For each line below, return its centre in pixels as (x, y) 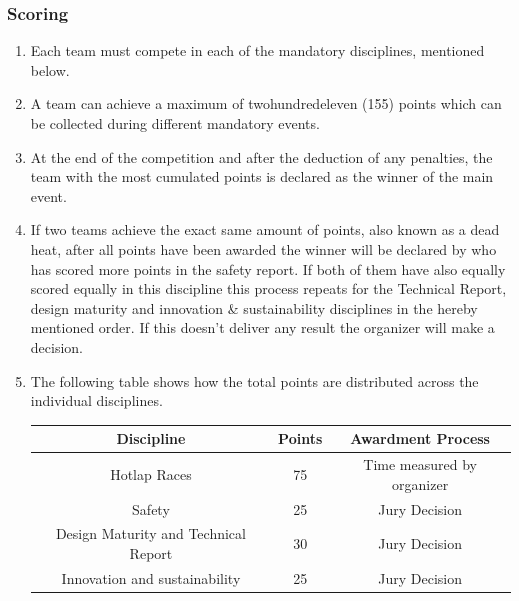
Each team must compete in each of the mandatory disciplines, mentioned (257, 50)
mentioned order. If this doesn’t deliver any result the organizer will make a (262, 327)
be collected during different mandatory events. (175, 123)
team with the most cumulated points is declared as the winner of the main (262, 176)
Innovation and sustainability (151, 577)
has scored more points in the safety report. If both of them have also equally (268, 268)
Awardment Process (420, 438)
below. (50, 69)
